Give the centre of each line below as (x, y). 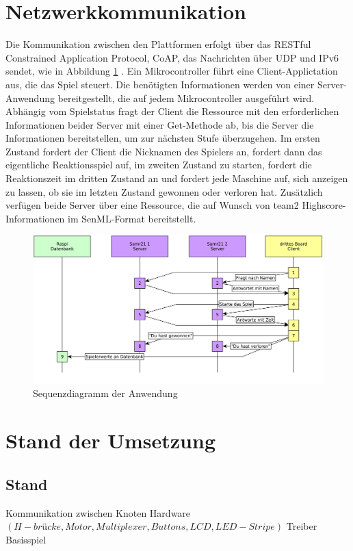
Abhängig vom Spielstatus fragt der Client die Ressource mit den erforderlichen (172, 111)
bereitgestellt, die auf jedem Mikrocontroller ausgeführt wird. (186, 98)
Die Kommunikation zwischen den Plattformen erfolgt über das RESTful (158, 44)
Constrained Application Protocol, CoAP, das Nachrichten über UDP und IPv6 (172, 57)
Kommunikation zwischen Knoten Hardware (98, 512)
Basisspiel (26, 539)
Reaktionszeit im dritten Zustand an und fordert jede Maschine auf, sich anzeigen (177, 178)
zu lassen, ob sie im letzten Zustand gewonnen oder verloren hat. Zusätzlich (164, 191)
